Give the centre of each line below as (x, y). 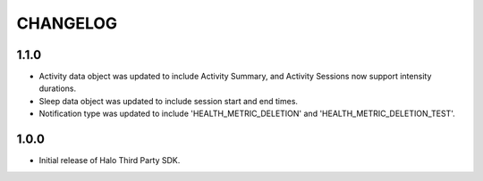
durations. (58, 88)
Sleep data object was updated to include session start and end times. (169, 101)
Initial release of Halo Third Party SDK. (110, 160)
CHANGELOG (67, 23)
